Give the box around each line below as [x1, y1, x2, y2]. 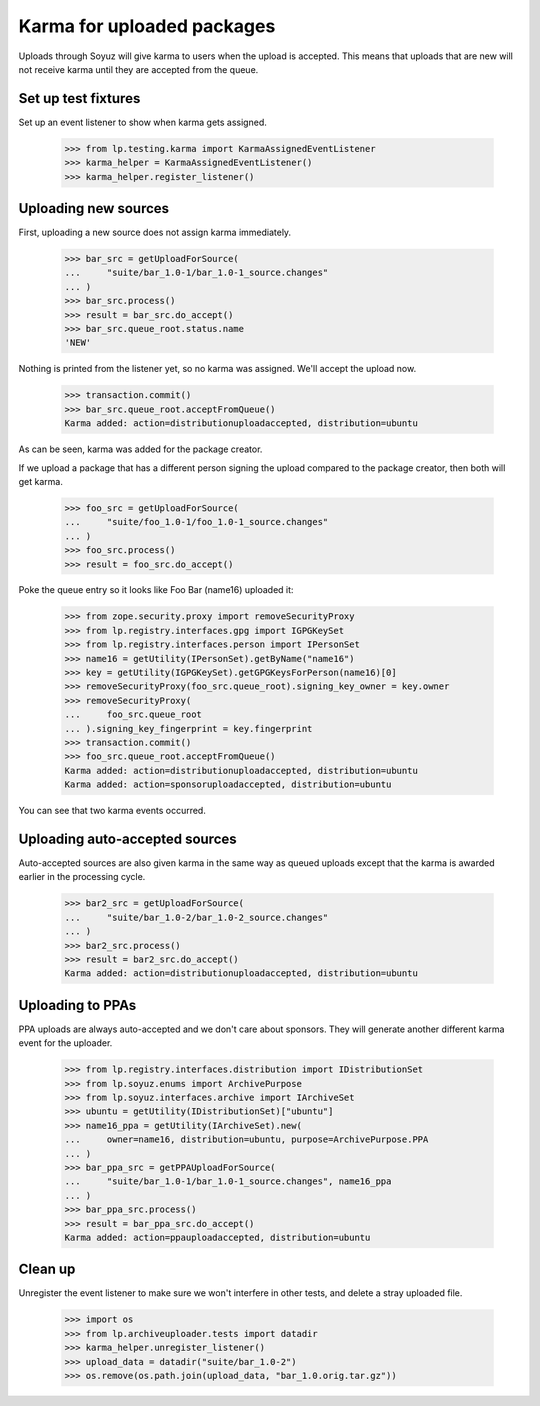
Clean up [18, 1261, 76, 1278]
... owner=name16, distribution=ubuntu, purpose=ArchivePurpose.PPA [64, 1134, 429, 1145]
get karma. [18, 475, 64, 487]
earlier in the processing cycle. [18, 871, 146, 883]
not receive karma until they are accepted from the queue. [18, 63, 259, 75]
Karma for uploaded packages [18, 15, 276, 37]
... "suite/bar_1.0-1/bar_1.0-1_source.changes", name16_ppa [64, 1176, 392, 1187]
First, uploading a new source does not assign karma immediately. [18, 226, 292, 239]
